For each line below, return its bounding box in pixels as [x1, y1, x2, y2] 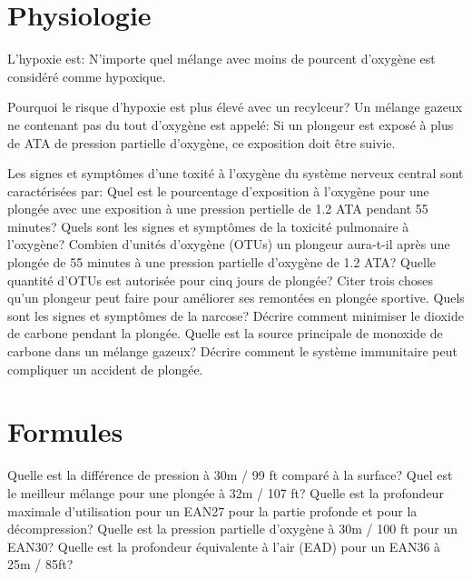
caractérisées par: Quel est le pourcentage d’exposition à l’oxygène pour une [7, 181, 429, 200]
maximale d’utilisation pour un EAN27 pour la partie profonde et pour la [7, 501, 418, 520]
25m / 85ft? [7, 555, 74, 574]
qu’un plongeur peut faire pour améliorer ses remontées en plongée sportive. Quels [7, 288, 465, 307]
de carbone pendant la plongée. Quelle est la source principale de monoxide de [7, 324, 443, 343]
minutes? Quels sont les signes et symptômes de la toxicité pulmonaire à [7, 216, 409, 235]
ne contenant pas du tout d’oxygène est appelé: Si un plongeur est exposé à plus [7, 115, 454, 134]
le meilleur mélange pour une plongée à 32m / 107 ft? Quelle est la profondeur [7, 483, 444, 502]
